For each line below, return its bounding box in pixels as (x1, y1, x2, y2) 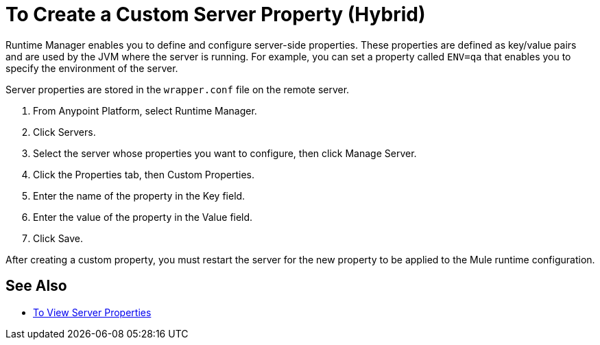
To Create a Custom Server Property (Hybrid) (5, 3, 426, 26)
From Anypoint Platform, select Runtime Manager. (33, 104, 257, 117)
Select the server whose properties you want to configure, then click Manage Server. (33, 147, 417, 159)
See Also (5, 277, 67, 295)
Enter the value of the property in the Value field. (33, 211, 253, 223)
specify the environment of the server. (5, 62, 178, 74)
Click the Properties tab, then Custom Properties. (33, 168, 255, 180)
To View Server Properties (33, 306, 152, 318)
